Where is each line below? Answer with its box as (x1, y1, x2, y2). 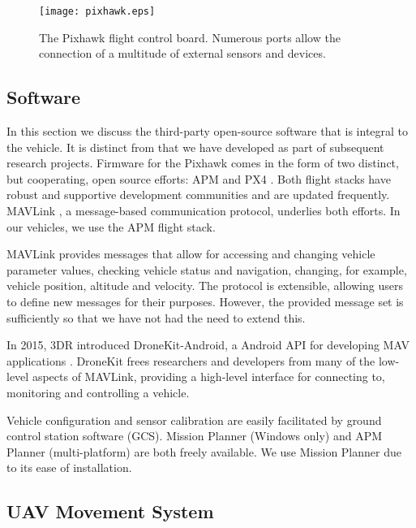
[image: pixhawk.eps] (39, 6, 156, 17)
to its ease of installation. (6, 459, 132, 476)
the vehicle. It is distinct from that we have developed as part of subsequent (6, 138, 384, 155)
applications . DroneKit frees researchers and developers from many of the (6, 352, 375, 369)
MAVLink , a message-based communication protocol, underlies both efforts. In (6, 202, 401, 219)
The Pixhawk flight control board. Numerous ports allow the (39, 28, 341, 45)
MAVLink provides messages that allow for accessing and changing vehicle (6, 245, 375, 262)
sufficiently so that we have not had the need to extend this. (6, 309, 306, 326)
